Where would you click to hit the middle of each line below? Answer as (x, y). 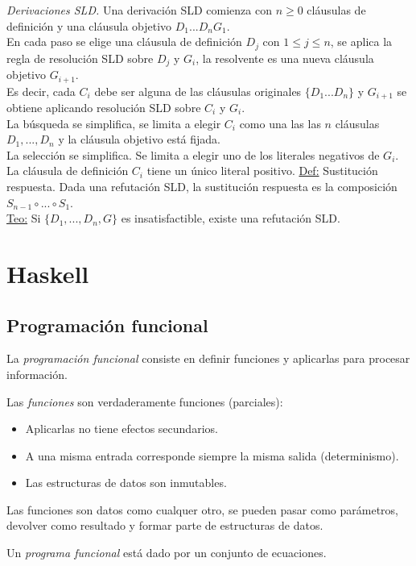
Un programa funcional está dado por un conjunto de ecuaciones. (167, 553)
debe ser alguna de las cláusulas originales (198, 91)
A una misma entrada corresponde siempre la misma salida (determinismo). (212, 455)
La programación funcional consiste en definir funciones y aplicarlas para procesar (208, 358)
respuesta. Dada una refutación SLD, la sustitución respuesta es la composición (202, 186)
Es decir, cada (41, 91)
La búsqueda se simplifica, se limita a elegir (114, 123)
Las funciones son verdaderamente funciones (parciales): (145, 401)
